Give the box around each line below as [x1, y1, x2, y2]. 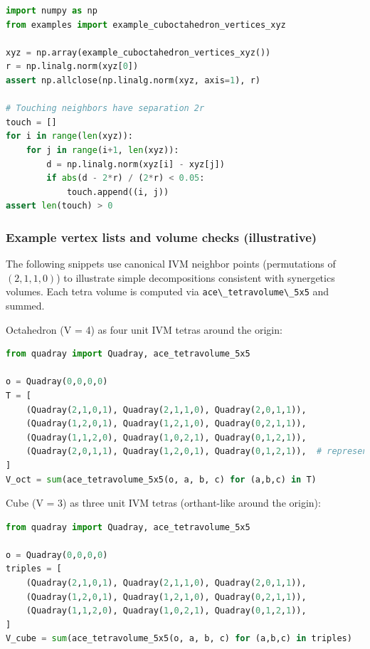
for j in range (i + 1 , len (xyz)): [26, 144, 179, 155]
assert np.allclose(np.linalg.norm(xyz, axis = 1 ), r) [6, 75, 260, 85]
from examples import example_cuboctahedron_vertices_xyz [6, 19, 286, 30]
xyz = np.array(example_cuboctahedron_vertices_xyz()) [6, 47, 271, 58]
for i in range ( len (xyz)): [6, 131, 134, 142]
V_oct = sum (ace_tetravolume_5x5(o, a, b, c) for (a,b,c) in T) [6, 474, 317, 485]
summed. [6, 297, 45, 312]
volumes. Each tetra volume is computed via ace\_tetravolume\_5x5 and [6, 284, 329, 299]
